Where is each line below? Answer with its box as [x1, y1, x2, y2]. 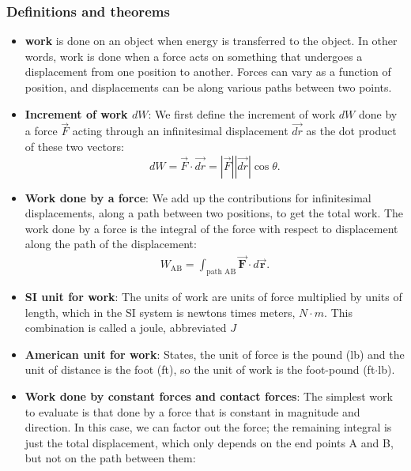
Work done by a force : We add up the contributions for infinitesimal [25, 189, 371, 205]
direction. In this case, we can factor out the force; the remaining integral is [25, 419, 392, 435]
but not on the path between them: [25, 450, 196, 466]
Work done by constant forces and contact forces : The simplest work [25, 387, 393, 404]
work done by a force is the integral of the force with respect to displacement [25, 220, 398, 236]
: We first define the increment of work [148, 105, 336, 122]
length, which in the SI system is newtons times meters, [25, 303, 296, 320]
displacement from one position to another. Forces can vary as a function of [25, 63, 391, 80]
